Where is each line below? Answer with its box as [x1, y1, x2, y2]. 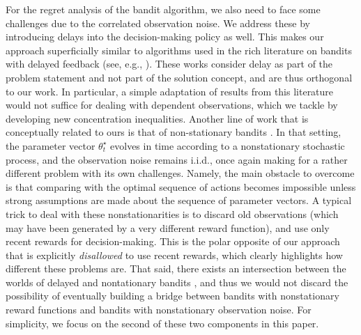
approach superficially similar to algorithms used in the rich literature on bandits [6, 42, 352, 57]
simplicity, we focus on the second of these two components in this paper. [6, 315, 319, 330]
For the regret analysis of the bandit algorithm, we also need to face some [6, 2, 321, 16]
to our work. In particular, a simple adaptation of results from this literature [6, 84, 334, 98]
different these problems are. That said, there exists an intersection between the [6, 261, 346, 276]
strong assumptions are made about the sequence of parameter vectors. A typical [6, 193, 352, 208]
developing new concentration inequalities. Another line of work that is [6, 111, 309, 125]
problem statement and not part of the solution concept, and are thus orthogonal [6, 70, 353, 84]
